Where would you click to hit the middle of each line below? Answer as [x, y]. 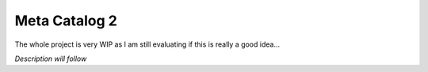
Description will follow [51, 59]
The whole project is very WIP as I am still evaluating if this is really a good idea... [147, 44]
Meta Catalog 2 [66, 21]
